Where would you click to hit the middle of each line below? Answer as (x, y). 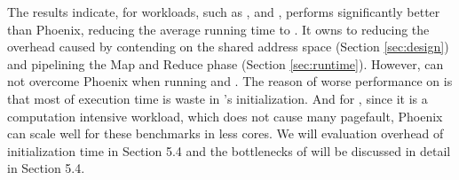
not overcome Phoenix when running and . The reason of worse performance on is (230, 81)
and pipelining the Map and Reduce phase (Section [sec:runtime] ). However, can (226, 63)
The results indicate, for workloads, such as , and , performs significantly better (224, 12)
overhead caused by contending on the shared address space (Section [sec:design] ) (228, 47)
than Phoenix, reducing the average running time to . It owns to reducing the (218, 29)
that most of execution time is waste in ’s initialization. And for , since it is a (218, 98)
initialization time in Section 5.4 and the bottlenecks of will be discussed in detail (229, 150)
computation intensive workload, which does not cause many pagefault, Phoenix (225, 116)
